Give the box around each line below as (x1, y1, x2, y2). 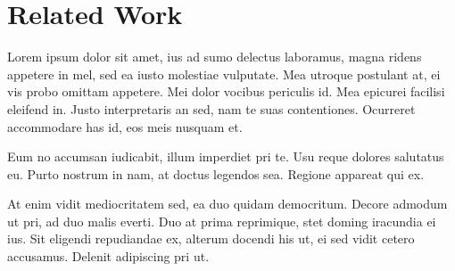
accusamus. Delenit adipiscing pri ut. (7, 247, 210, 266)
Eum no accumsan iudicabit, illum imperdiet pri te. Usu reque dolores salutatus (7, 147, 444, 166)
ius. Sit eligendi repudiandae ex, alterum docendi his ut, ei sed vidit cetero (7, 229, 415, 248)
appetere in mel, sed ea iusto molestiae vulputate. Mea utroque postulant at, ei (7, 64, 441, 83)
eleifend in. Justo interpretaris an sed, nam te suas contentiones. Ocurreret (7, 99, 416, 118)
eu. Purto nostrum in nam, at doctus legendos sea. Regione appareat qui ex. (7, 164, 425, 183)
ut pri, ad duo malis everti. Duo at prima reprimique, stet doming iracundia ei (7, 211, 436, 230)
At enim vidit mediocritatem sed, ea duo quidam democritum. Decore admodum (7, 194, 448, 213)
